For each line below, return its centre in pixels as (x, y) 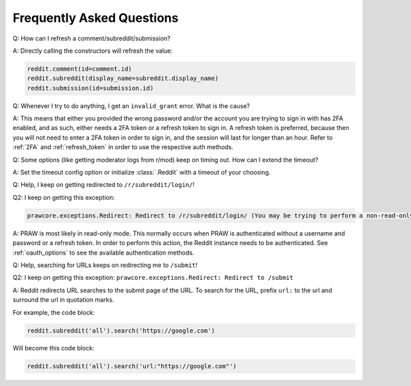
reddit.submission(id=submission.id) (90, 88)
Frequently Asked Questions (96, 18)
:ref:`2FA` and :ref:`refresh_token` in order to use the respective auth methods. (123, 147)
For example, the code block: (54, 312)
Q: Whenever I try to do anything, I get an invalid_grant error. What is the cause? (131, 105)
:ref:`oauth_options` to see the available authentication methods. (103, 253)
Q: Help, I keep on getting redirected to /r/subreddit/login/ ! (104, 185)
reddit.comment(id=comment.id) (80, 69)
